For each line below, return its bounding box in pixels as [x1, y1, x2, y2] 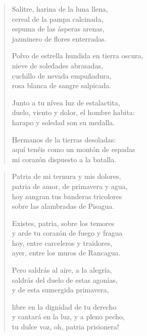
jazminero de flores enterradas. [12, 33, 107, 44]
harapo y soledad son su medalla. [12, 117, 115, 127]
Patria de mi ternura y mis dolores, [12, 171, 121, 181]
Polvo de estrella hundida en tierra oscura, [12, 50, 143, 61]
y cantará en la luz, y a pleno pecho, [12, 311, 125, 322]
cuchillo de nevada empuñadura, [12, 70, 112, 81]
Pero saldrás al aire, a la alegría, [12, 265, 112, 275]
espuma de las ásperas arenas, [12, 23, 105, 34]
